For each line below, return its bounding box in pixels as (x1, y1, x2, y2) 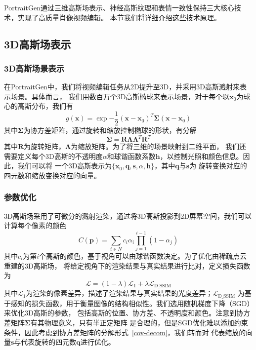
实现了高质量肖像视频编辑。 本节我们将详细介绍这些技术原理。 (17, 12, 221, 22)
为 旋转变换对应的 (189, 160, 247, 171)
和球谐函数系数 (107, 151, 156, 161)
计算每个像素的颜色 (4, 220, 66, 231)
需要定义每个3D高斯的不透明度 (4, 151, 103, 161)
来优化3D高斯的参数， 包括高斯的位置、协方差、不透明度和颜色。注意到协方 (4, 308, 251, 318)
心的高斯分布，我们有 (4, 101, 73, 111)
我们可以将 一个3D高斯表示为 (17, 160, 112, 171)
